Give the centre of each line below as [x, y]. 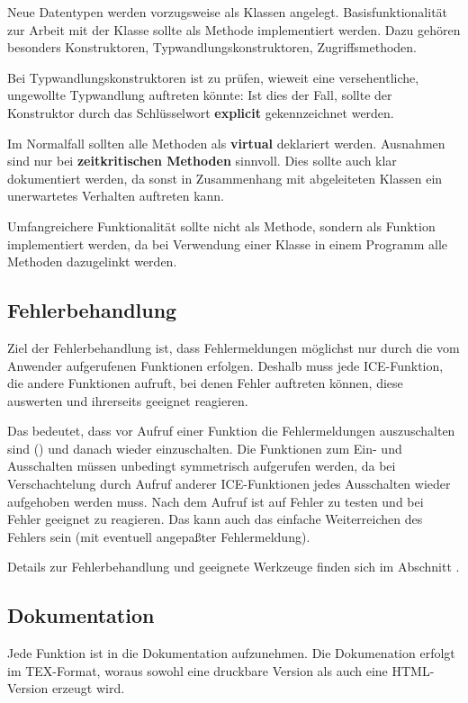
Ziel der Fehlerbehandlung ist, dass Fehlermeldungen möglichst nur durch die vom [234, 347]
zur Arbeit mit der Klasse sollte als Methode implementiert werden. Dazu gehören [234, 29]
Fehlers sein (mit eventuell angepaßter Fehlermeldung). [159, 536]
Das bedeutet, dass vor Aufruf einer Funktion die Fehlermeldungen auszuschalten [231, 431]
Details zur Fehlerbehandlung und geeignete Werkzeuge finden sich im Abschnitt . [234, 567]
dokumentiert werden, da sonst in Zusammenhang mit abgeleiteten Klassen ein [225, 178]
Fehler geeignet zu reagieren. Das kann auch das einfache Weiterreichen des [215, 519]
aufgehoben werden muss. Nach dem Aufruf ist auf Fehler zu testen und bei [216, 501]
